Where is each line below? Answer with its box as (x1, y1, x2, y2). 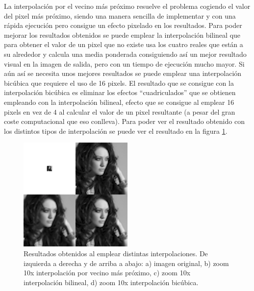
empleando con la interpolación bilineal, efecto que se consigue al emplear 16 (4, 97, 234, 107)
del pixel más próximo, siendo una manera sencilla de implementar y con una (4, 10, 236, 21)
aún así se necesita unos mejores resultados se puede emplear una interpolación (4, 68, 242, 78)
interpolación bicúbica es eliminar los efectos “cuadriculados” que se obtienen (4, 87, 236, 97)
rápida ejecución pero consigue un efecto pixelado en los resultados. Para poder (4, 20, 242, 30)
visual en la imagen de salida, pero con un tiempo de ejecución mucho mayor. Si (4, 58, 245, 69)
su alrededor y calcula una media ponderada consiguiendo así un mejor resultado (4, 48, 247, 59)
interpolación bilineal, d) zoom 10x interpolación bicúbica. (24, 277, 199, 287)
